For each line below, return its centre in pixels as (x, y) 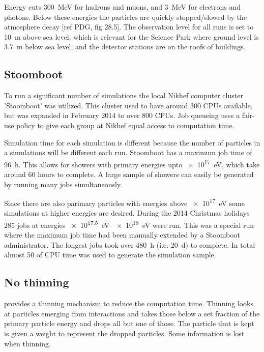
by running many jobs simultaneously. (63, 184)
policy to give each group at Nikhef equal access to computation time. (125, 125)
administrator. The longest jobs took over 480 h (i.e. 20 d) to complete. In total (130, 244)
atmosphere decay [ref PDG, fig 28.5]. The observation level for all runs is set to (129, 27)
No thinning (37, 282)
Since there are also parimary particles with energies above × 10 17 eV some (125, 202)
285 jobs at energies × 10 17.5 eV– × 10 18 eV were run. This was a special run (129, 224)
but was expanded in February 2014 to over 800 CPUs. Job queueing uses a (122, 115)
